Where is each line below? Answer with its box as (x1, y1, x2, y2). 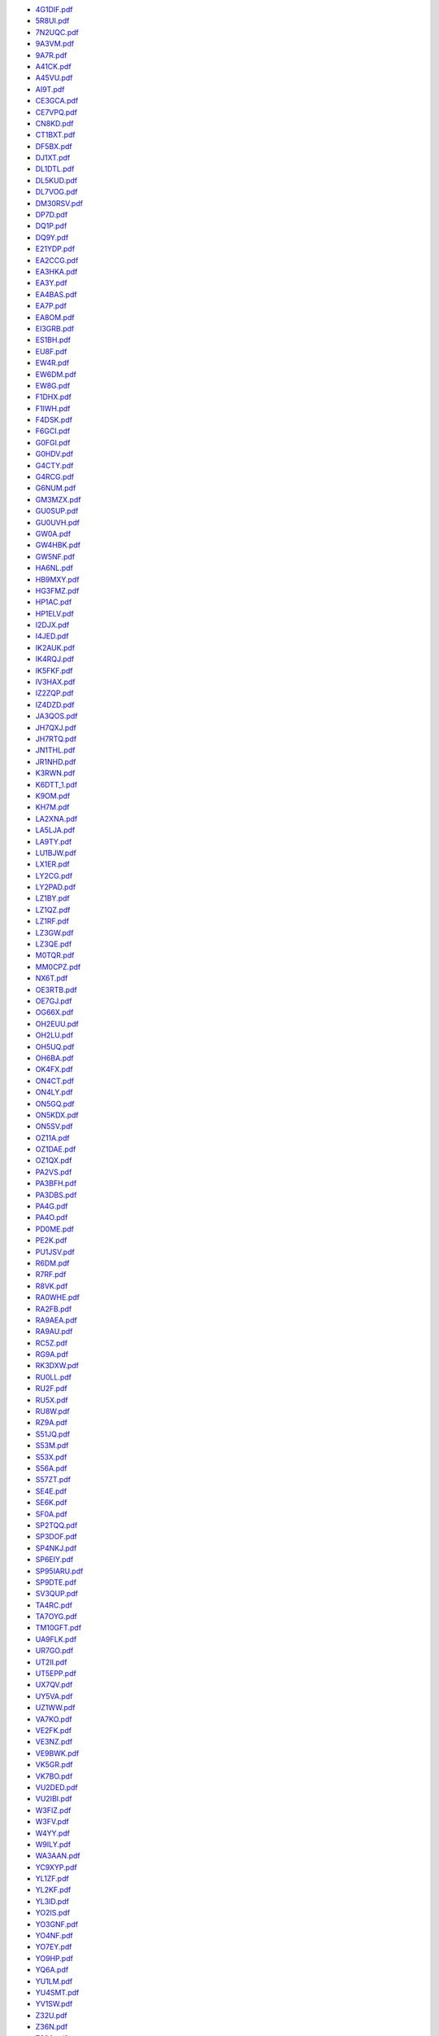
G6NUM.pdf (35, 483, 76, 493)
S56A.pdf (35, 1463, 67, 1473)
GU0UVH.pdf (35, 517, 80, 527)
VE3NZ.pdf (35, 1737, 73, 1747)
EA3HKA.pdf (35, 266, 78, 276)
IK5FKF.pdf (35, 665, 73, 675)
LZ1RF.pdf (35, 916, 69, 926)
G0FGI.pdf (35, 437, 71, 447)
